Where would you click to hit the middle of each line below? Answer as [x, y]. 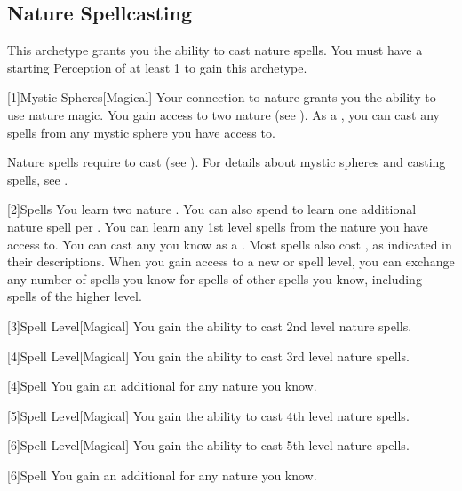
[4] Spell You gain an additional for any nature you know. [162, 386]
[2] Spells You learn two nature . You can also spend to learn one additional [212, 209]
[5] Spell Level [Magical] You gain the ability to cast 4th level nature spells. [208, 415]
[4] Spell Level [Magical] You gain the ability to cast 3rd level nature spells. [208, 356]
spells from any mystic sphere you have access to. [141, 132]
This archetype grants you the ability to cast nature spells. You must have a [215, 50]
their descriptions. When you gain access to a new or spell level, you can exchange [231, 261]
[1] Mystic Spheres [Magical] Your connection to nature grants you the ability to [222, 97]
